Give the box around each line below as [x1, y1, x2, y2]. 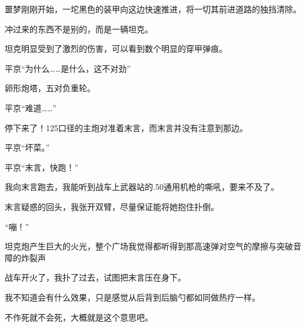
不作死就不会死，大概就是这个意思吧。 [5, 311, 153, 323]
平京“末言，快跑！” [5, 161, 79, 173]
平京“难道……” [5, 101, 56, 114]
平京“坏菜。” [5, 141, 50, 154]
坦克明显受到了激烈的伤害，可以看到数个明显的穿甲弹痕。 [5, 42, 227, 55]
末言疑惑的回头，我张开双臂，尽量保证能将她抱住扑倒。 [5, 200, 219, 212]
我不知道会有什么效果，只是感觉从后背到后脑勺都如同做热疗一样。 [5, 291, 260, 303]
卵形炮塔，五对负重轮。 [5, 82, 95, 94]
